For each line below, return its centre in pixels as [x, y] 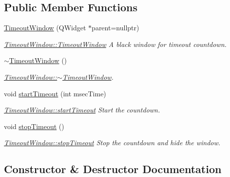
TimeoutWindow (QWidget [45, 28]
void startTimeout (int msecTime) [55, 93]
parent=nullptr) [115, 28]
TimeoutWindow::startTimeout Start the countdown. [82, 110]
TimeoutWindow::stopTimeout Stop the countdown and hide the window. [112, 143]
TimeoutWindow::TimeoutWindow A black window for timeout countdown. [115, 44]
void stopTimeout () [34, 126]
